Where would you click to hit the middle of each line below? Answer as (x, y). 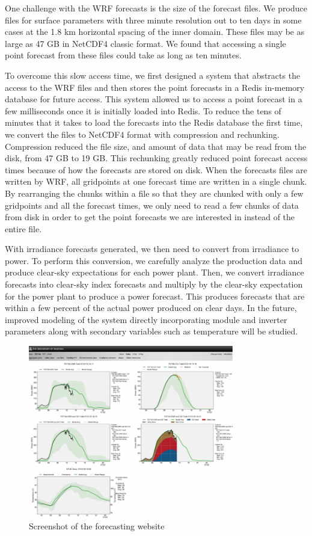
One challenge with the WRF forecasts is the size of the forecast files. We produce (156, 8)
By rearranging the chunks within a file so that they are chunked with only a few (154, 193)
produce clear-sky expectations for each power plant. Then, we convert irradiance (154, 272)
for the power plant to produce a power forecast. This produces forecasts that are (155, 296)
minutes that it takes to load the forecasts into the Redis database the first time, (154, 122)
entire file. (23, 228)
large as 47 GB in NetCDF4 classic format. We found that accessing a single (145, 43)
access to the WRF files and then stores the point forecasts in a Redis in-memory (155, 87)
